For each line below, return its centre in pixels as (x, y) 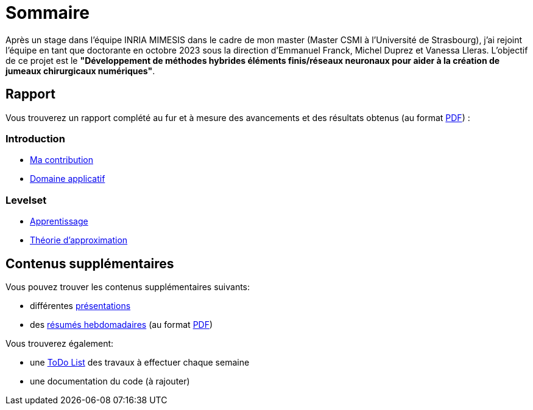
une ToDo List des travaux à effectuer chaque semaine (140, 362)
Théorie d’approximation (79, 240)
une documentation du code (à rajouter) (110, 381)
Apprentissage (59, 221)
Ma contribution (62, 160)
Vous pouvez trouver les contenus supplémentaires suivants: (128, 287)
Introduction (35, 138)
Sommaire (48, 13)
